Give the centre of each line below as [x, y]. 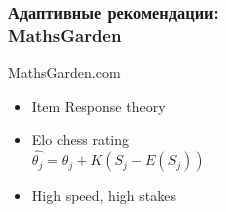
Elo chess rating [80, 139]
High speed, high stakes [103, 195]
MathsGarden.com [64, 72]
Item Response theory [98, 105]
